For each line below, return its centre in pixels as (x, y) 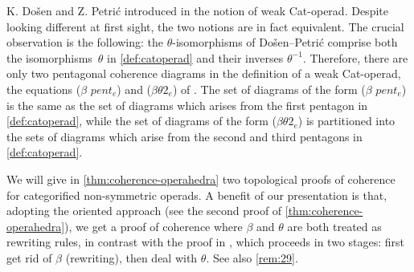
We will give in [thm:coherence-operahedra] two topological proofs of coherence (201, 179)
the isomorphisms (49, 57)
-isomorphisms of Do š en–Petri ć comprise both (285, 42)
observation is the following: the (85, 42)
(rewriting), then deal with (131, 257)
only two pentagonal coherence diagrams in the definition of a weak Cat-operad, (204, 73)
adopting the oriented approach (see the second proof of (144, 211)
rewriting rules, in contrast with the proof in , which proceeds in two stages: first (206, 242)
